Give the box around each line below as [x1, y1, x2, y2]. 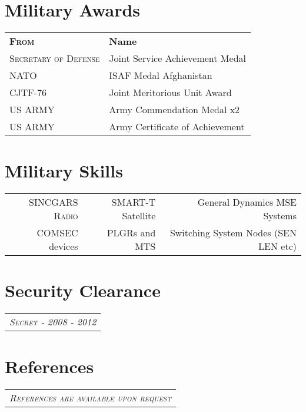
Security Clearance [5, 278, 161, 302]
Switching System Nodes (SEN [169, 226, 297, 240]
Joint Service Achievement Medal [109, 51, 246, 65]
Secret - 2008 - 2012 [9, 315, 97, 329]
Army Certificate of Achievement [109, 120, 245, 134]
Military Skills [5, 159, 123, 183]
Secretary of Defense [9, 51, 100, 65]
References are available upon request [9, 390, 172, 404]
